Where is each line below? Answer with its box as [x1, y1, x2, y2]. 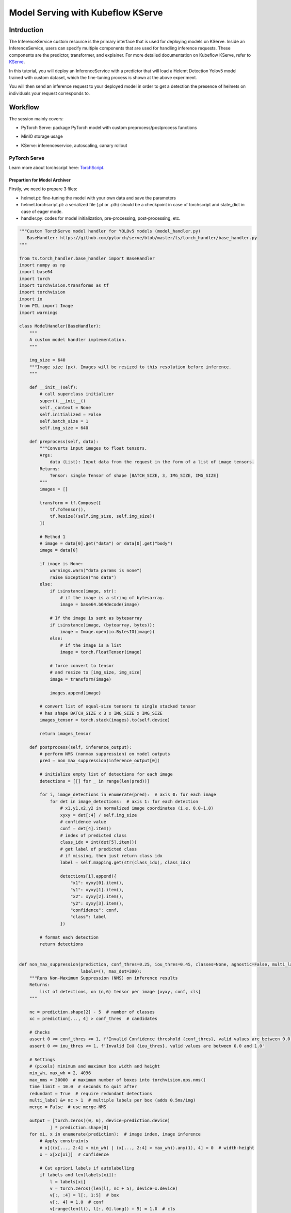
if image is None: [39, 561, 83, 567]
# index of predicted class [60, 833, 127, 838]
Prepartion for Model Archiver [9, 177, 71, 183]
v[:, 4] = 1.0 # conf [49, 1199, 104, 1205]
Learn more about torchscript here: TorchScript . [9, 165, 105, 171]
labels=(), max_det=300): [80, 968, 143, 974]
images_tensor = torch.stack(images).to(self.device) [39, 717, 170, 723]
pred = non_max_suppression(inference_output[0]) [39, 758, 160, 764]
